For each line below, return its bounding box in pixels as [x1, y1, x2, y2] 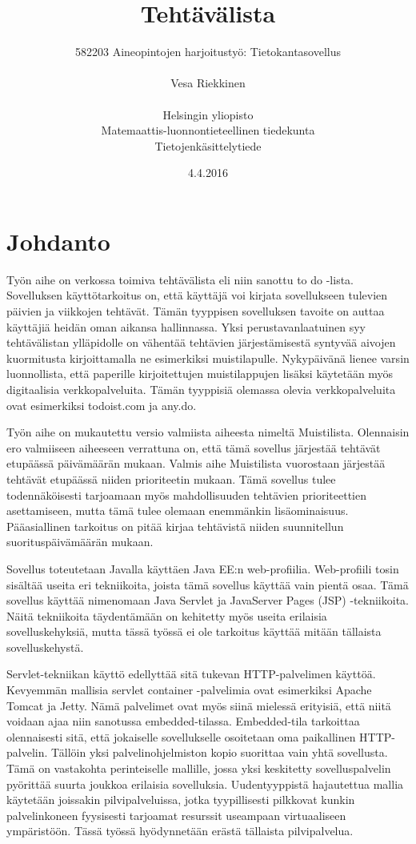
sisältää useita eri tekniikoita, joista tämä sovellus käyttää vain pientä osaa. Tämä [6, 576, 409, 593]
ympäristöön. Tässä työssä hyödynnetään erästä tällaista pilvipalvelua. [6, 822, 354, 839]
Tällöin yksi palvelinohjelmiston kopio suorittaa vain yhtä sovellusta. [51, 744, 388, 761]
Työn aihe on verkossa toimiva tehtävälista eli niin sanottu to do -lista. [6, 271, 354, 287]
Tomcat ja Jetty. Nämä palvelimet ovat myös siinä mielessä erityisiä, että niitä [6, 697, 391, 713]
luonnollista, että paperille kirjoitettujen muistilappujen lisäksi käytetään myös [6, 365, 394, 382]
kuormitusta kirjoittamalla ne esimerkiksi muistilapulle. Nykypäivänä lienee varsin [6, 349, 410, 366]
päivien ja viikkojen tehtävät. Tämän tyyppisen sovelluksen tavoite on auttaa [6, 303, 385, 319]
